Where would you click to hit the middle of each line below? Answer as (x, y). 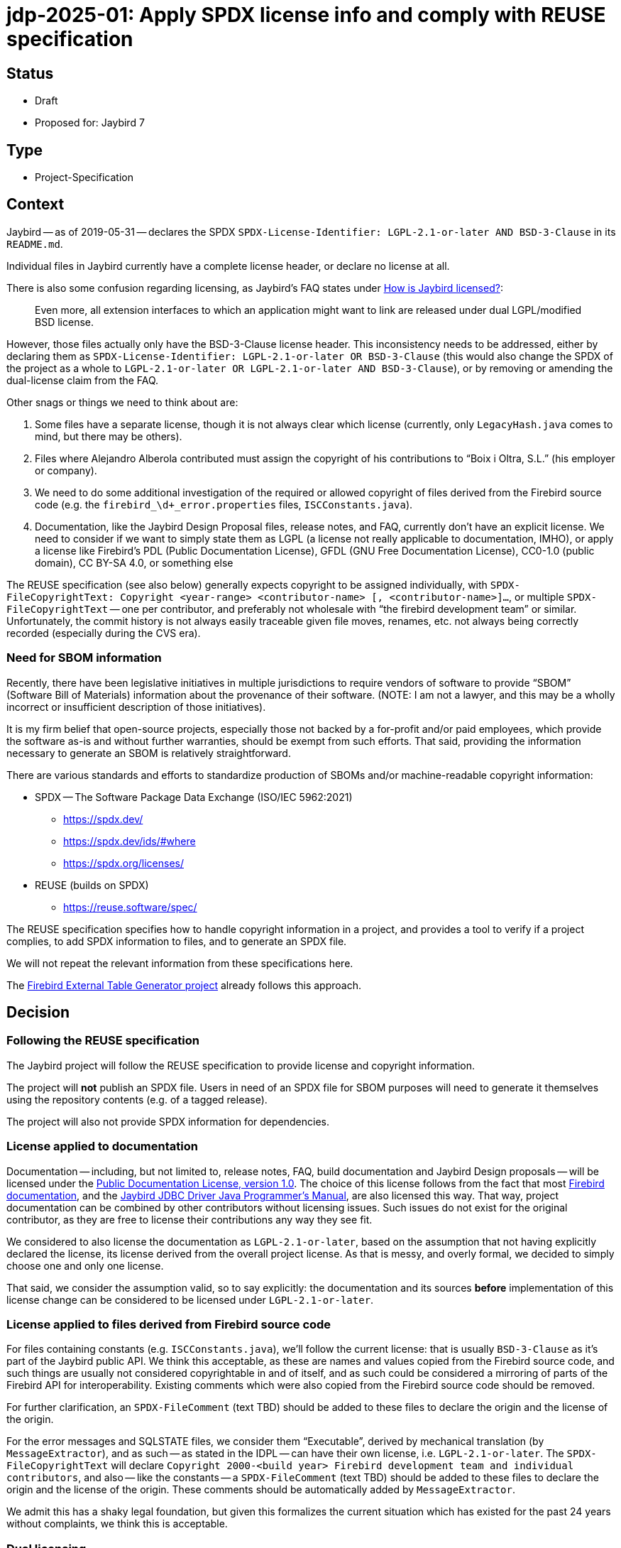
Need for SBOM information (84, 658)
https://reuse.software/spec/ (130, 907)
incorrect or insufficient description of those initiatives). (136, 707)
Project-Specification (84, 178)
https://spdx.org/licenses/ (123, 863)
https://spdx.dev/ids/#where (130, 841)
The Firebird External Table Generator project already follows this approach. (184, 985)
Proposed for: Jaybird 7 (90, 123)
